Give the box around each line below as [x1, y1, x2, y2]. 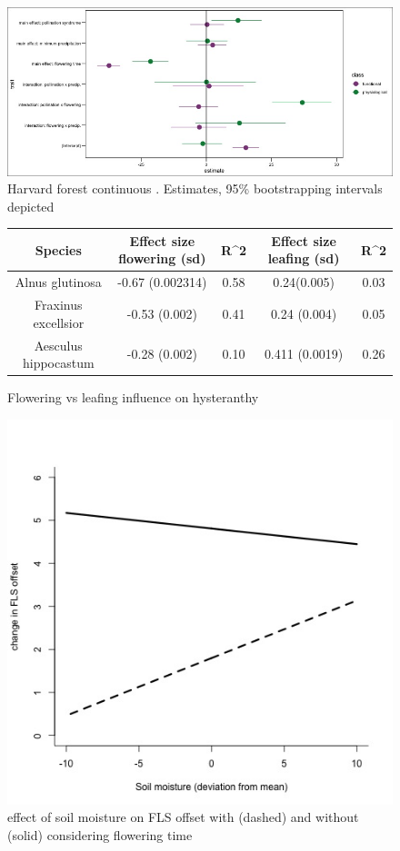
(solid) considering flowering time [7, 825, 193, 844]
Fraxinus [35, 295, 83, 314]
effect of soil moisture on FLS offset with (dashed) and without [7, 807, 359, 826]
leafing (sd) [267, 249, 340, 268]
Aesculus [34, 335, 83, 354]
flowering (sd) [118, 249, 206, 268]
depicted [7, 196, 55, 215]
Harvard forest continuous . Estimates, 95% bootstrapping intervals [7, 179, 383, 198]
